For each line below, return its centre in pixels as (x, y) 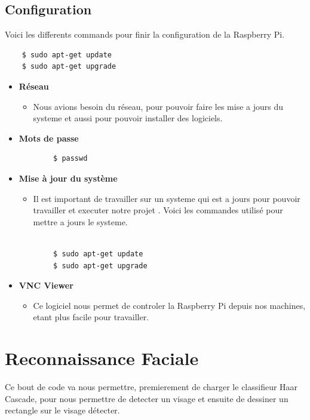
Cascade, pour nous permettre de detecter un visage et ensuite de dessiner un (147, 398)
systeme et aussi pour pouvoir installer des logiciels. (128, 118)
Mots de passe (49, 138)
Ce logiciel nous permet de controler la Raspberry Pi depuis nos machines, (169, 305)
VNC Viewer (46, 285)
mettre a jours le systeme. (80, 221)
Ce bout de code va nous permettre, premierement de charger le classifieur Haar (151, 387)
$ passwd (70, 159)
